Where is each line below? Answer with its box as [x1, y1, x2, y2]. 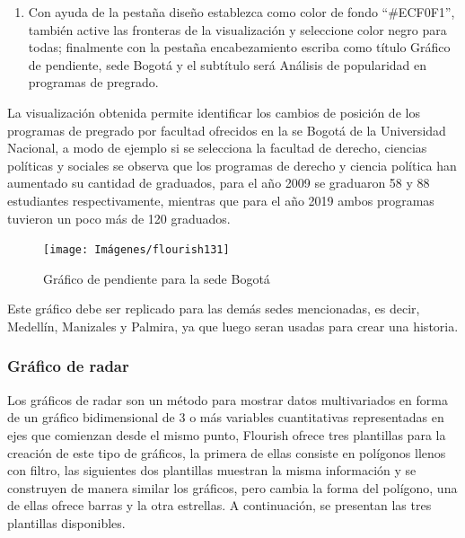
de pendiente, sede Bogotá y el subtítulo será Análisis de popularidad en [28, 55, 427, 74]
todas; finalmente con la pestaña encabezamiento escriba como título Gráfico [28, 38, 451, 57]
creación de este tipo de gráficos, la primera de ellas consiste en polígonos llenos [7, 443, 446, 462]
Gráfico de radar [7, 355, 129, 377]
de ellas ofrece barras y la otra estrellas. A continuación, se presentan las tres [7, 496, 432, 515]
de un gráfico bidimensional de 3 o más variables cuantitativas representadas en [7, 408, 444, 427]
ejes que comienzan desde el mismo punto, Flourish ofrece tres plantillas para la [7, 425, 446, 444]
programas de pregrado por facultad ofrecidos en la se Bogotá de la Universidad [7, 120, 446, 139]
